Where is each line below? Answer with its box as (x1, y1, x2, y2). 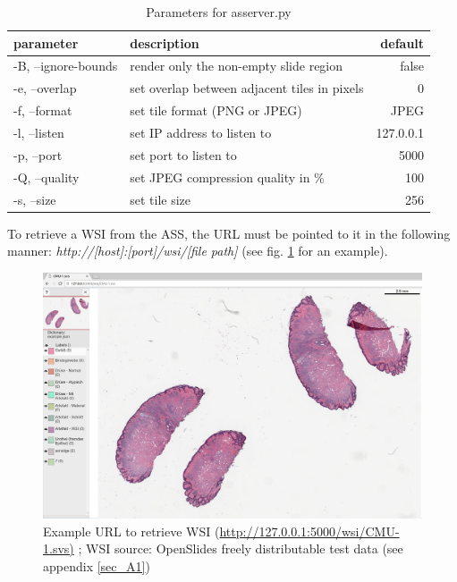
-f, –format (13, 101, 72, 120)
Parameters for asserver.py (146, 3, 292, 21)
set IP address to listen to (130, 122, 272, 141)
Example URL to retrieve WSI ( (43, 521, 220, 540)
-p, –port (13, 145, 63, 164)
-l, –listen (13, 122, 64, 141)
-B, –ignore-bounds (13, 56, 118, 75)
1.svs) (43, 539, 74, 558)
